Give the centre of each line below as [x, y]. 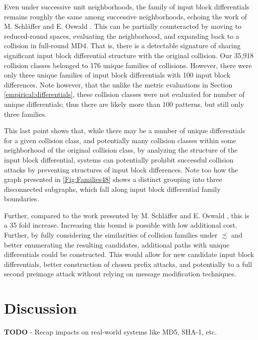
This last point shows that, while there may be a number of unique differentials [125, 130]
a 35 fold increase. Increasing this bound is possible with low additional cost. [121, 225]
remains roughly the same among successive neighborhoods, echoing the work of [126, 16]
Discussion [40, 308]
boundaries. [22, 199]
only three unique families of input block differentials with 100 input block [117, 75]
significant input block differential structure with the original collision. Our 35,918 [129, 55]
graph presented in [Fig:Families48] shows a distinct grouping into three [113, 179]
